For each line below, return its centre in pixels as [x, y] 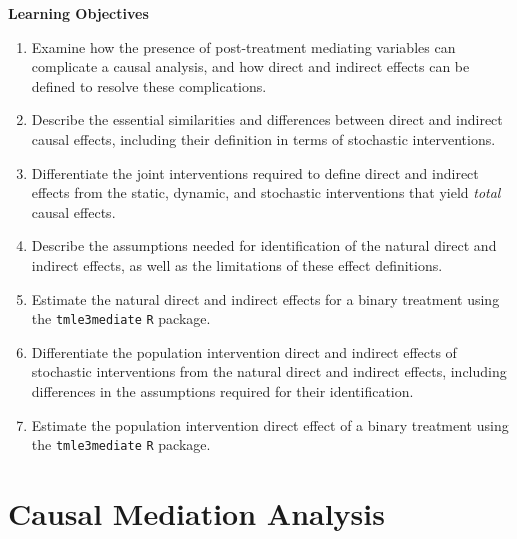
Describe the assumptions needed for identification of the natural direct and [264, 245]
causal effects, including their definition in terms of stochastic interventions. [263, 138]
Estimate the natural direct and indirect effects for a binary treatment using [265, 298]
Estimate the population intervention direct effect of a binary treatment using [270, 424]
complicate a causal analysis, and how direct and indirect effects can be [250, 66]
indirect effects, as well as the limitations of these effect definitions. [237, 264]
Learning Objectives [78, 13]
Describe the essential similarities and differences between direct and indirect [267, 119]
